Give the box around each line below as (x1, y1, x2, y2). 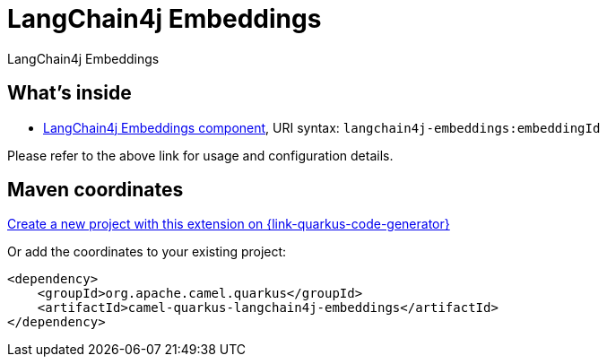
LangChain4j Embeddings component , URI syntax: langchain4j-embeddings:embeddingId (43, 119, 601, 135)
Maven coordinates (7, 178, 184, 202)
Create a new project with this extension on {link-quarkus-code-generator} (7, 216, 450, 232)
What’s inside (7, 82, 132, 105)
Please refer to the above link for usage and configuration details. (7, 147, 394, 163)
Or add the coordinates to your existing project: (7, 244, 287, 260)
